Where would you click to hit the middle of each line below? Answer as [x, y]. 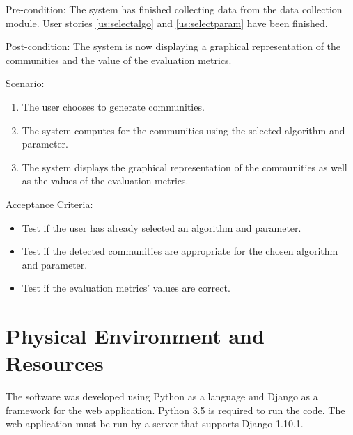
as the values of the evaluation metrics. [105, 181]
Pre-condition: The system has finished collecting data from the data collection [174, 9]
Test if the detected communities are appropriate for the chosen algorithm [180, 251]
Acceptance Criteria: [49, 204]
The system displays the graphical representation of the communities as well [185, 167]
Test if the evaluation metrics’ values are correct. [126, 288]
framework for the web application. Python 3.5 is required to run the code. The [175, 410]
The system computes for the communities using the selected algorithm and [183, 130]
